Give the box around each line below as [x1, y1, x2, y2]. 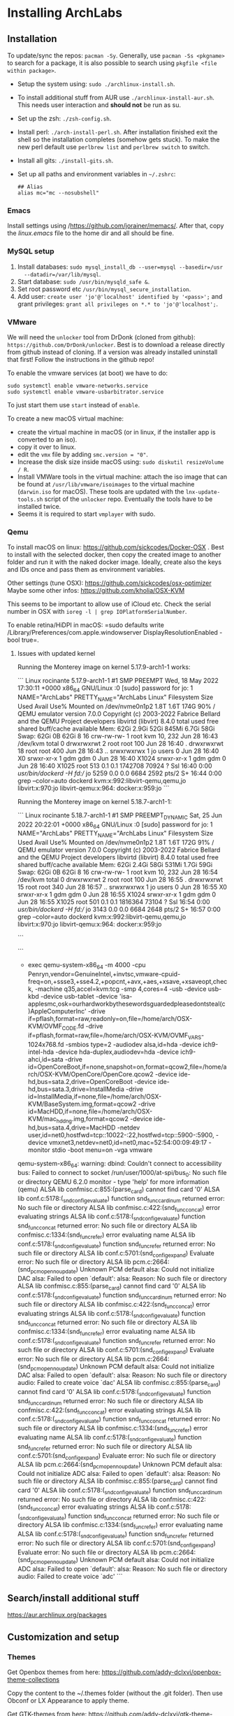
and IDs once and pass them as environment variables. [7, 565, 166, 574]
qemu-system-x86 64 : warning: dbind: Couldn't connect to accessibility [17, 1160, 222, 1169]
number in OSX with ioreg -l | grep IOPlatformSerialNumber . [7, 607, 187, 616]
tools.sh [17, 495, 43, 503]
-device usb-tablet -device [41, 992, 118, 1000]
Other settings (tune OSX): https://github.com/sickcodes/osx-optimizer [7, 579, 212, 587]
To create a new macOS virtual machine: [7, 414, 124, 423]
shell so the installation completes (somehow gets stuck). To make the [17, 135, 220, 143]
